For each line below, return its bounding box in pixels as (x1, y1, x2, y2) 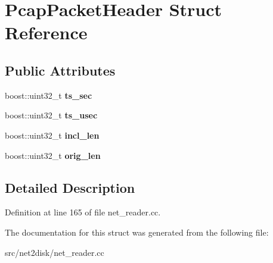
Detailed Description (5, 178, 135, 196)
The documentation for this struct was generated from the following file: (5, 226, 269, 238)
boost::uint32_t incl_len (5, 129, 100, 141)
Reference (5, 20, 88, 45)
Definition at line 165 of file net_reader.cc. (5, 206, 161, 218)
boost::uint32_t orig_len (5, 149, 101, 161)
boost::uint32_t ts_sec (5, 89, 92, 101)
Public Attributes (5, 61, 116, 79)
